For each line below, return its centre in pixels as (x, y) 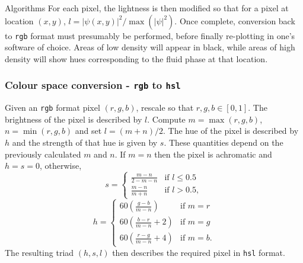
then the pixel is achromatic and (213, 154)
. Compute (166, 119)
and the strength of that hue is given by (85, 142)
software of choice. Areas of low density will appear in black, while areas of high (150, 47)
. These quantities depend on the (224, 142)
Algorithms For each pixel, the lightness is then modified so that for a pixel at (147, 8)
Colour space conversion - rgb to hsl (93, 85)
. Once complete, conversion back (235, 20)
